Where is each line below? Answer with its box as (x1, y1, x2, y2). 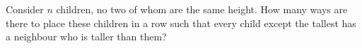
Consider (6, 2, 44, 16)
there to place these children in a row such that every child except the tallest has (6, 15, 356, 30)
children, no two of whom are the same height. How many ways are (56, 2, 348, 16)
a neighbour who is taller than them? (6, 29, 167, 44)
